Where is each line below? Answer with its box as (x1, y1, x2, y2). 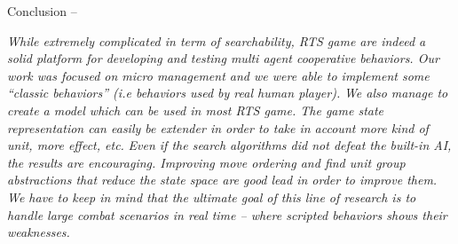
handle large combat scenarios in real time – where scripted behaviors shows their (7, 205, 447, 224)
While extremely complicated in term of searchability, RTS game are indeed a (7, 31, 426, 50)
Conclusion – (7, 2, 77, 20)
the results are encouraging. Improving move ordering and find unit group (7, 153, 406, 171)
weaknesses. (7, 223, 70, 241)
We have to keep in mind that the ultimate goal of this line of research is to (7, 187, 416, 206)
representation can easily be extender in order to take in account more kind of (7, 118, 429, 137)
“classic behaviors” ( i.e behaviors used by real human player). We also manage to (7, 83, 448, 102)
